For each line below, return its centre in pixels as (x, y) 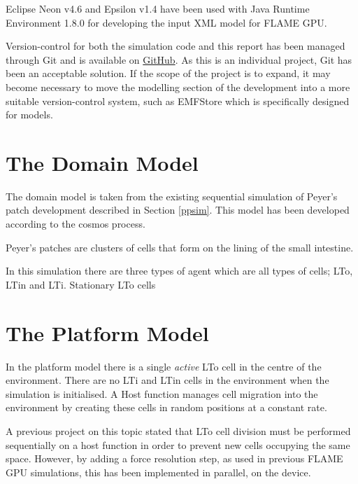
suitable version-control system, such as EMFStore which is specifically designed (178, 101)
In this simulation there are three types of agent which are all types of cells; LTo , (179, 271)
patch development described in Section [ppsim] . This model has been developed (178, 210)
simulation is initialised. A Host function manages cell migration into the (162, 393)
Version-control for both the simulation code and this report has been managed (176, 46)
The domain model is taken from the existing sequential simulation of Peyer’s (172, 196)
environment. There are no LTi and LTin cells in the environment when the (167, 380)
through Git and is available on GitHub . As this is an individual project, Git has (179, 59)
